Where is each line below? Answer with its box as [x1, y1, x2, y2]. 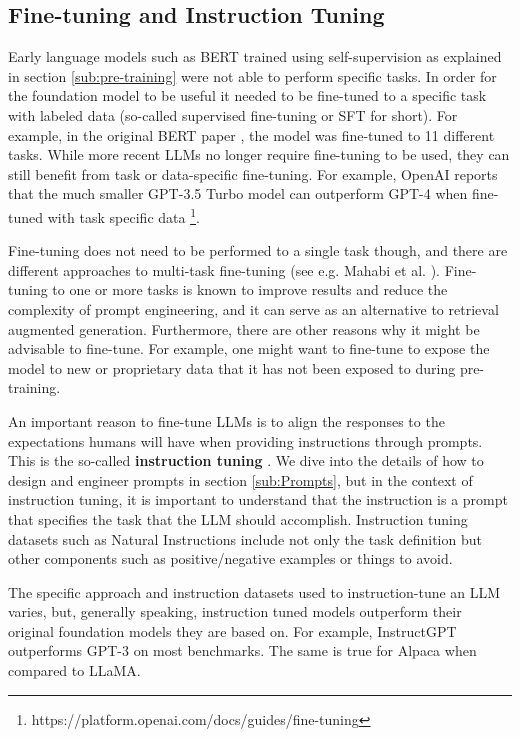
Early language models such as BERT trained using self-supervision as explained [8, 46, 502, 67]
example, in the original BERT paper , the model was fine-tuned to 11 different [8, 124, 495, 145]
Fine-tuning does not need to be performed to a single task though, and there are [8, 240, 508, 261]
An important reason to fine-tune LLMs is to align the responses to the [8, 410, 445, 431]
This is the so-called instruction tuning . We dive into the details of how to [8, 450, 484, 471]
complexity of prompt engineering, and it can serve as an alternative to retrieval [8, 298, 499, 319]
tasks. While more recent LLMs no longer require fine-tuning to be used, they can [8, 144, 510, 165]
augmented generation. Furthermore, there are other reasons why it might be [8, 318, 480, 339]
